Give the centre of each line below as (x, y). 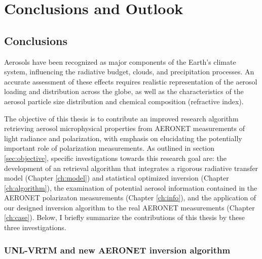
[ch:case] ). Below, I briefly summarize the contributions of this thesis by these (124, 217)
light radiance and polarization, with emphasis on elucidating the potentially (123, 138)
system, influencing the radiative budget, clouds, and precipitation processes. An (129, 72)
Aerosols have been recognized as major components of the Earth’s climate (120, 61)
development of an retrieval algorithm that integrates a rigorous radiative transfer (131, 168)
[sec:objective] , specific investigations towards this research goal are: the (115, 158)
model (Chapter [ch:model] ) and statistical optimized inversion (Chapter (117, 178)
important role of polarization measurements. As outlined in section (109, 148)
